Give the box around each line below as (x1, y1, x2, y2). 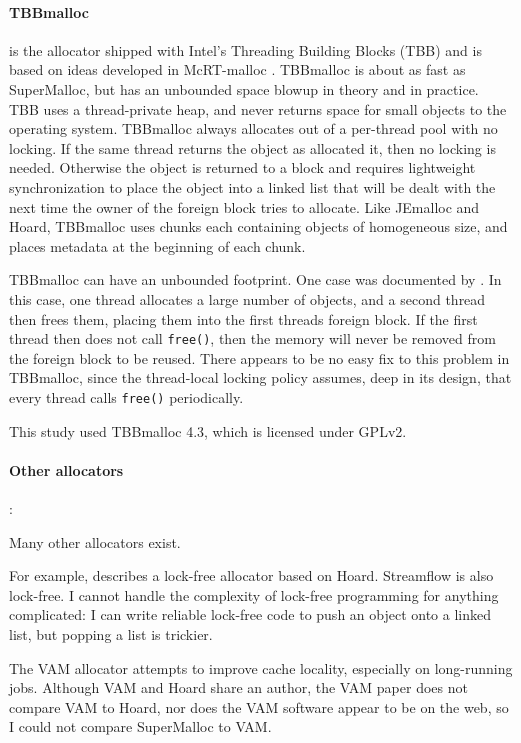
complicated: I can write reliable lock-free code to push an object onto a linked (9, 604, 492, 625)
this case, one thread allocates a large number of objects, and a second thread (9, 288, 486, 309)
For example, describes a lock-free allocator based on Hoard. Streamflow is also (9, 565, 494, 586)
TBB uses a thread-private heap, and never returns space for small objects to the (9, 98, 507, 119)
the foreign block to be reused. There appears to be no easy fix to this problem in (9, 347, 510, 368)
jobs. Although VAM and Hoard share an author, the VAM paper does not (9, 677, 468, 698)
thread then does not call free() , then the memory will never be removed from (9, 328, 496, 349)
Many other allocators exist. (9, 531, 181, 552)
